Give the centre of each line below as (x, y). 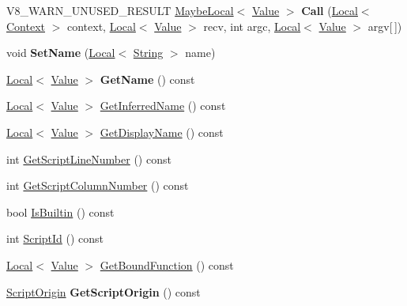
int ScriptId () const (55, 238)
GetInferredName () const (163, 106)
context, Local (101, 26)
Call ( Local (330, 10)
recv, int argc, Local (252, 26)
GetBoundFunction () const (167, 264)
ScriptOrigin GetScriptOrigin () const (104, 291)
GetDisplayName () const (162, 132)
